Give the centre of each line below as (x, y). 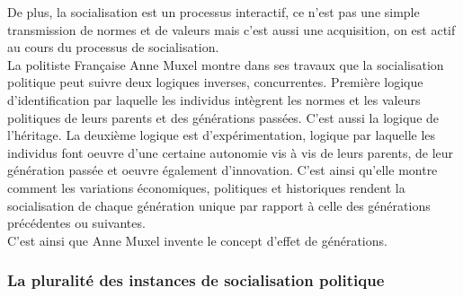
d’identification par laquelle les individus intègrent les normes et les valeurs (214, 99)
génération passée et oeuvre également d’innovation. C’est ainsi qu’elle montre (223, 170)
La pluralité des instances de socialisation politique (196, 280)
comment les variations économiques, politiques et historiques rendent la (206, 187)
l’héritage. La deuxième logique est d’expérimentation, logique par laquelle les (222, 135)
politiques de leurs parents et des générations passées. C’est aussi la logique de (223, 117)
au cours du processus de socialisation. (113, 47)
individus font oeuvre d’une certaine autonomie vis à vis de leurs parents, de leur (231, 152)
